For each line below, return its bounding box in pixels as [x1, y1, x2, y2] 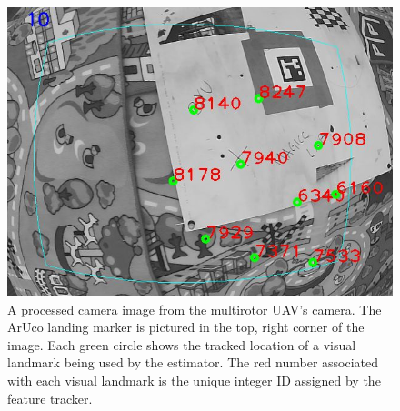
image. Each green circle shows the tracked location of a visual [7, 335, 356, 354]
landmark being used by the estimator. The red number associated [7, 353, 379, 372]
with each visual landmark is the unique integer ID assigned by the [7, 370, 381, 389]
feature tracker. [7, 388, 93, 407]
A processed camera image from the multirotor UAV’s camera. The [7, 299, 382, 318]
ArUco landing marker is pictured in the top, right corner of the [7, 317, 365, 336]
